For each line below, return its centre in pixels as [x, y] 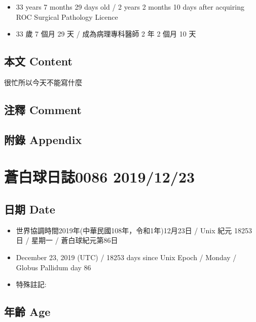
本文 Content [38, 61]
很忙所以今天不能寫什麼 [43, 82]
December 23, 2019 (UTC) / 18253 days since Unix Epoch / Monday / [126, 257]
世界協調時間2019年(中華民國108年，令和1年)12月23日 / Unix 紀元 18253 [134, 230]
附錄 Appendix [43, 139]
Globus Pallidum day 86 [53, 267]
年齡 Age [27, 312]
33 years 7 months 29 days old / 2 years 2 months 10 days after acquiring [130, 7]
